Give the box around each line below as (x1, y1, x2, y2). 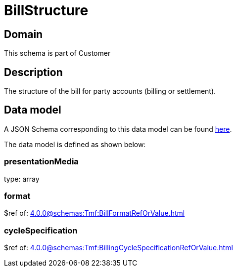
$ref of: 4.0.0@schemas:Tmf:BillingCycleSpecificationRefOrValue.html (4, 243, 233, 252)
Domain (4, 28, 43, 40)
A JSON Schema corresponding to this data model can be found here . (4, 124, 232, 133)
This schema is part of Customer (4, 49, 111, 58)
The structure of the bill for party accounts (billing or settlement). (4, 87, 216, 96)
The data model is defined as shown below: (4, 140, 146, 149)
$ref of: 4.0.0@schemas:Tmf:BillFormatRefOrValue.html (4, 209, 185, 218)
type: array (4, 174, 40, 183)
